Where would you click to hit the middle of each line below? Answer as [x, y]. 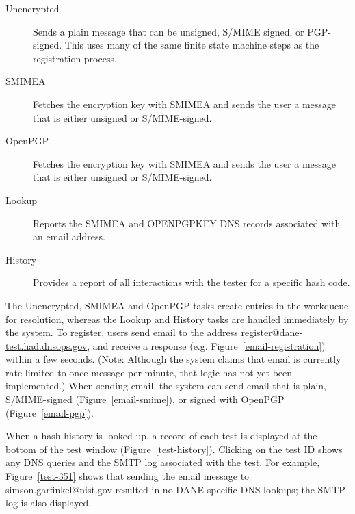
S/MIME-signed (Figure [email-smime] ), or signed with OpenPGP [145, 399]
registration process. [75, 58]
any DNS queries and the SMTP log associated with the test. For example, [163, 462]
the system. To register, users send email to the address [122, 332]
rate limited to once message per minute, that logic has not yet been [149, 372]
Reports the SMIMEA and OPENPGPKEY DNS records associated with [187, 223]
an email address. [69, 236]
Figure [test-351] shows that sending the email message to [128, 476]
